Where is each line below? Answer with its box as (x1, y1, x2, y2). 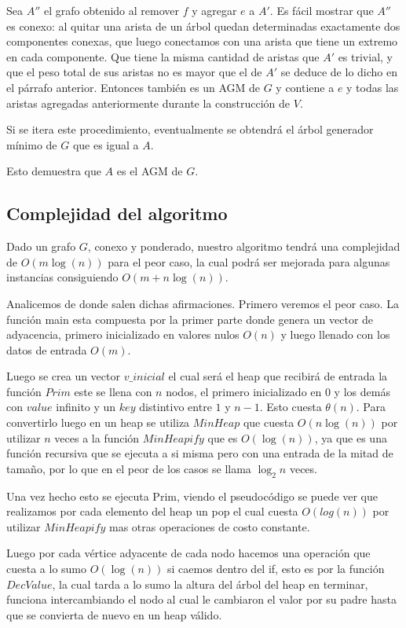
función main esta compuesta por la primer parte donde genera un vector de (6, 310, 374, 327)
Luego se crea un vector (6, 368, 120, 384)
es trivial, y (338, 48, 393, 64)
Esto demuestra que (6, 163, 101, 179)
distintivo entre (139, 398, 212, 415)
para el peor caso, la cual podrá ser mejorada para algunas (108, 253, 390, 270)
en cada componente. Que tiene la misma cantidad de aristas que (6, 48, 320, 64)
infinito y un (56, 398, 116, 415)
